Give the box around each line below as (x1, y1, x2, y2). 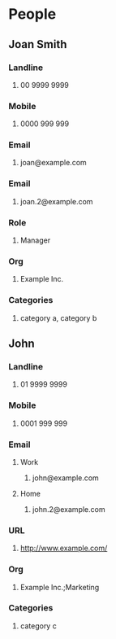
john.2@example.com (32, 504, 105, 514)
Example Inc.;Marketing (19, 582, 100, 592)
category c (19, 620, 57, 631)
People (8, 5, 57, 24)
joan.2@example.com (19, 196, 93, 206)
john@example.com (32, 473, 99, 483)
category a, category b (19, 313, 97, 322)
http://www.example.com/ (19, 543, 108, 554)
